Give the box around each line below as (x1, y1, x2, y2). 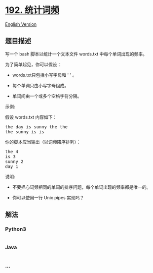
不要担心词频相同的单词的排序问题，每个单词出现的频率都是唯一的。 (12, 184, 151, 190)
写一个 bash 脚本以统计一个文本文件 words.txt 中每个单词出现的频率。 (5, 51, 147, 57)
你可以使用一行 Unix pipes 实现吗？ (12, 194, 84, 201)
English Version (5, 21, 37, 27)
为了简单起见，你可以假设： (5, 61, 62, 67)
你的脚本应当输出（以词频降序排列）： (5, 139, 81, 145)
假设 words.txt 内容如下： (5, 114, 57, 120)
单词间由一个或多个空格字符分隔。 (12, 93, 82, 99)
